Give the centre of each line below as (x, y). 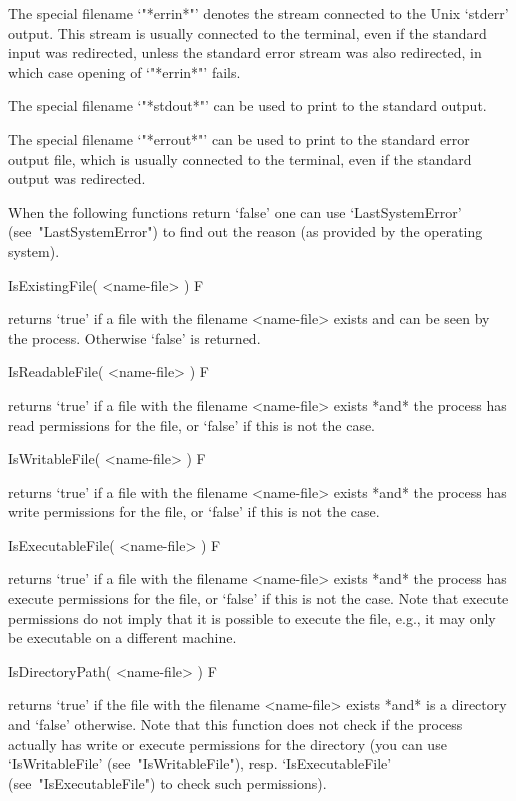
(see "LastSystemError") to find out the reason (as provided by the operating (245, 231)
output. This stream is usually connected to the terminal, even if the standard (247, 32)
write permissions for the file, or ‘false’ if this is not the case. (194, 511)
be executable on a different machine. (122, 637)
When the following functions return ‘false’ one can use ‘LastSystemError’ (235, 211)
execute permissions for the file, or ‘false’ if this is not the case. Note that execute (258, 598)
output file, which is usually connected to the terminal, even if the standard (240, 158)
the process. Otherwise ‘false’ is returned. (134, 337)
